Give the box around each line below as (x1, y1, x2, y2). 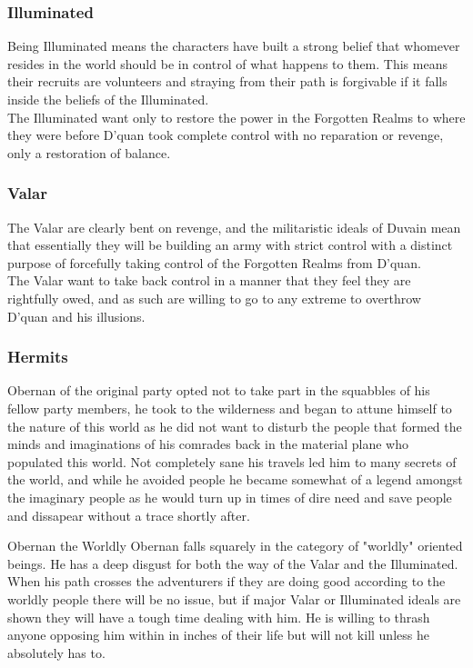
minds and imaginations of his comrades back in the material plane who (7, 434, 408, 454)
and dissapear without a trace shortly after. (7, 505, 250, 524)
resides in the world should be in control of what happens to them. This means (7, 54, 448, 73)
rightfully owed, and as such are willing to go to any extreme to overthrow (7, 288, 421, 307)
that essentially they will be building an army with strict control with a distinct (7, 235, 453, 254)
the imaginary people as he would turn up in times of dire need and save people (7, 487, 452, 506)
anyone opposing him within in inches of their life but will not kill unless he (7, 625, 429, 644)
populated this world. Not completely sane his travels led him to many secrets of (7, 452, 457, 471)
